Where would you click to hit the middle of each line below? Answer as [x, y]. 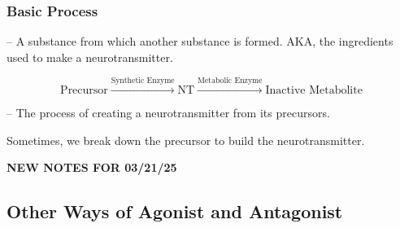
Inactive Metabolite [314, 91]
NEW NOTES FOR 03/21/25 [92, 167]
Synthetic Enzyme [143, 81]
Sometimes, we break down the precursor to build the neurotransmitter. [186, 140]
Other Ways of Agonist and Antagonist [175, 211]
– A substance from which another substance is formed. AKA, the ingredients [200, 41]
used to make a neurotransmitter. [90, 57]
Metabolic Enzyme [230, 81]
